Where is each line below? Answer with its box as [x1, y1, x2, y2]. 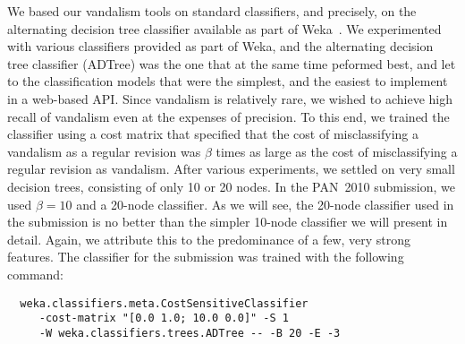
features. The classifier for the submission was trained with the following [7, 247, 404, 266]
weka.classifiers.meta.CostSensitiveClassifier [20, 297, 309, 310]
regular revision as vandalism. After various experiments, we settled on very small [7, 159, 455, 178]
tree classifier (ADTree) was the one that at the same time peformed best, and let [7, 54, 456, 73]
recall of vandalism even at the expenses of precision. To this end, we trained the [7, 107, 450, 125]
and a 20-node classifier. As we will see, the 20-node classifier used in [76, 194, 454, 213]
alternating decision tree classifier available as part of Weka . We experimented [7, 19, 442, 38]
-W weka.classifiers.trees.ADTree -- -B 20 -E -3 [38, 326, 341, 340]
